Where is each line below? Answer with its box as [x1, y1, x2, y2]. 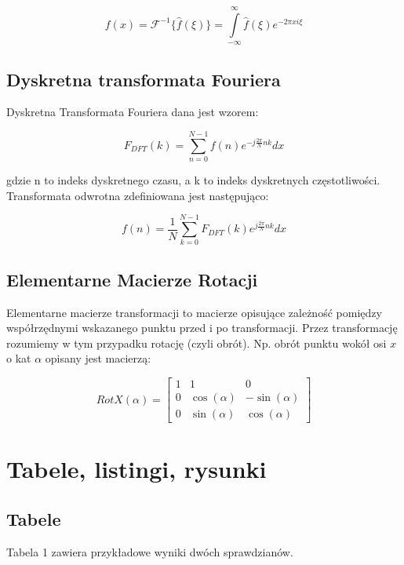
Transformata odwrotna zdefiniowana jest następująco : [6, 187, 269, 203]
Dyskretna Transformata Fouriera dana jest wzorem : [6, 104, 259, 120]
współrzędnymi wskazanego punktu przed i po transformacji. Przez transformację [6, 319, 398, 336]
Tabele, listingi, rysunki [6, 453, 267, 485]
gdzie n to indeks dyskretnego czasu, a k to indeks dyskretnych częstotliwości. [6, 172, 380, 188]
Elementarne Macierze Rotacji [6, 267, 258, 291]
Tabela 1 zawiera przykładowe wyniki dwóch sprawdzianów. [6, 543, 293, 560]
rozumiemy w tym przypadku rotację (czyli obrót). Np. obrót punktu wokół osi [6, 334, 387, 351]
